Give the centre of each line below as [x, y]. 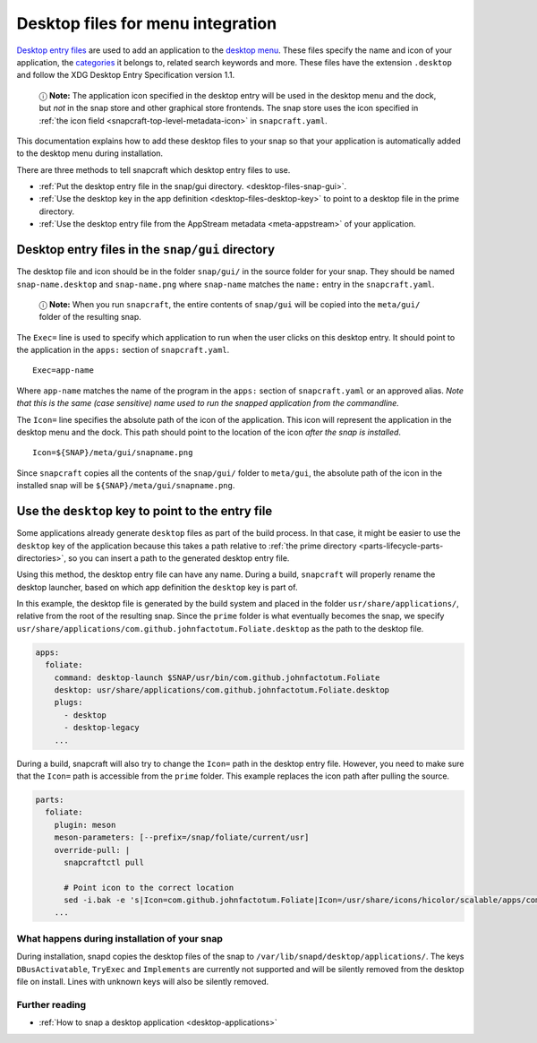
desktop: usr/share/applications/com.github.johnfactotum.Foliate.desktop [222, 690]
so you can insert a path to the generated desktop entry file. [179, 558]
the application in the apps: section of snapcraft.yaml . [123, 350]
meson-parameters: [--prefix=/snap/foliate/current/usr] [182, 837]
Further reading [51, 1004]
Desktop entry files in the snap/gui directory [146, 250]
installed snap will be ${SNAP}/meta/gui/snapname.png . [126, 486]
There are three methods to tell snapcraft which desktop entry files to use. [153, 169]
